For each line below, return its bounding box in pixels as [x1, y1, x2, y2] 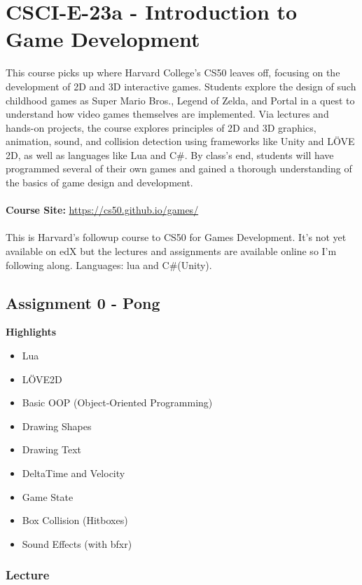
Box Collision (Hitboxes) [22, 513, 128, 528]
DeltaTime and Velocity [22, 465, 125, 480]
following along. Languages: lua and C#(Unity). [6, 257, 212, 272]
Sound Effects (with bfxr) [22, 536, 132, 551]
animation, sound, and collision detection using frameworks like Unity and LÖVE [6, 134, 355, 149]
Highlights [6, 324, 57, 339]
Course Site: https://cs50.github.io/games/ [6, 202, 199, 217]
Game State [22, 489, 74, 504]
